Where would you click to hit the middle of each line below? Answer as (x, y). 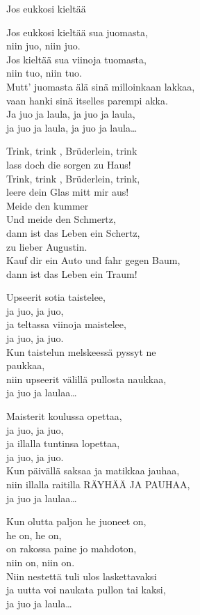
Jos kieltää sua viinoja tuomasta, (76, 59)
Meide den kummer (48, 205)
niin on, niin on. (41, 562)
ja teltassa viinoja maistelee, (66, 324)
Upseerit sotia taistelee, (56, 297)
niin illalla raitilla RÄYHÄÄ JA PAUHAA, (98, 484)
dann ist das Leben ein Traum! (72, 273)
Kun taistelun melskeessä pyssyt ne (81, 351)
